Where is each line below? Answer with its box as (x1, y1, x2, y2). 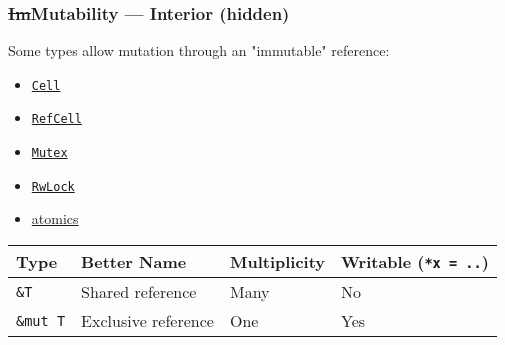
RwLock (31, 179, 75, 194)
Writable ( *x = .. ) (341, 250, 489, 274)
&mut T (16, 312, 66, 329)
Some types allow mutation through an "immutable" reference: (8, 40, 390, 61)
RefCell (31, 112, 82, 127)
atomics (31, 208, 79, 229)
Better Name (81, 250, 187, 274)
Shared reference (81, 280, 197, 304)
